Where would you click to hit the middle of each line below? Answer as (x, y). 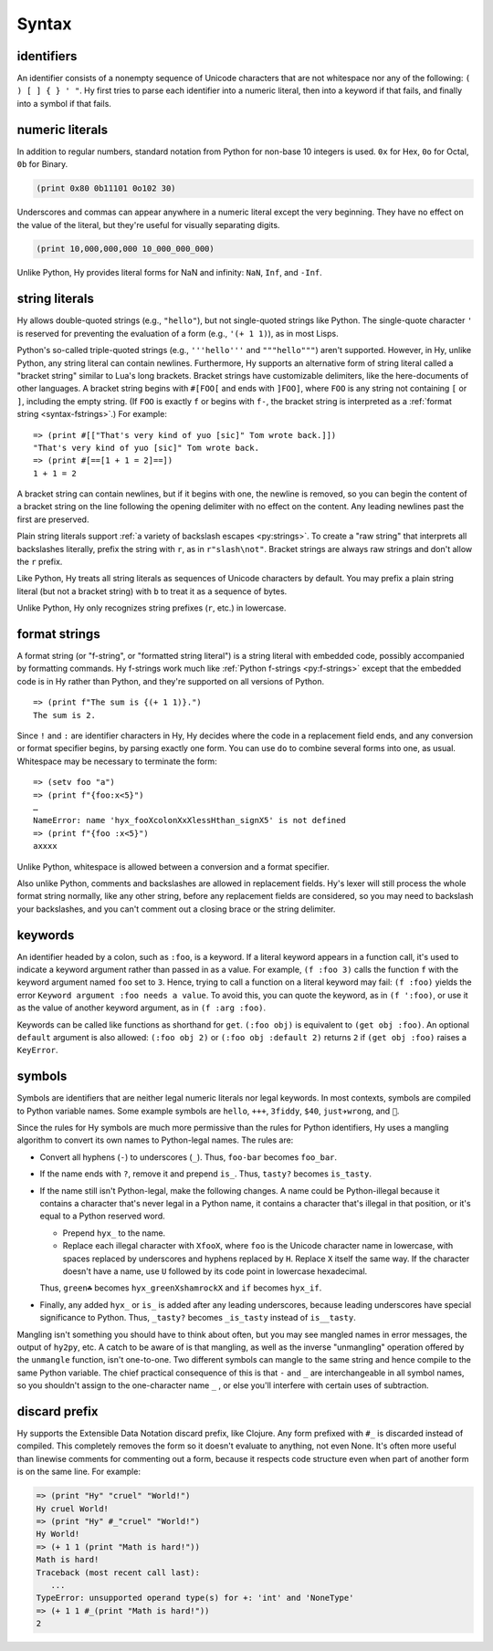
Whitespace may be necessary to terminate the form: (117, 761)
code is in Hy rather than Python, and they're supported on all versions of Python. (170, 681)
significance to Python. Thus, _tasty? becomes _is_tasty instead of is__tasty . (198, 1318)
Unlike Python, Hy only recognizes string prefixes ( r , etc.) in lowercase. (152, 608)
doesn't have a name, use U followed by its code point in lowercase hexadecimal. (215, 1271)
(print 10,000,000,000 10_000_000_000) (125, 249)
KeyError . (37, 1050)
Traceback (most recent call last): (118, 1573)
